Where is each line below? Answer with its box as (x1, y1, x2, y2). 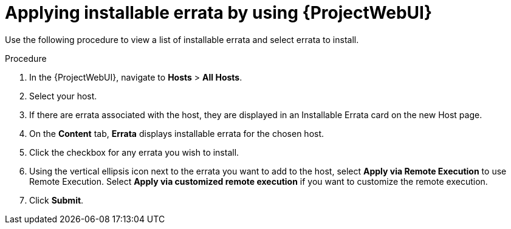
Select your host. (29, 90, 97, 101)
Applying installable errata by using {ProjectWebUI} (5, 2, 433, 23)
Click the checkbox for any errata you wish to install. (29, 147, 239, 158)
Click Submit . (29, 194, 84, 205)
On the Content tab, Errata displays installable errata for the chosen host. (29, 128, 324, 139)
